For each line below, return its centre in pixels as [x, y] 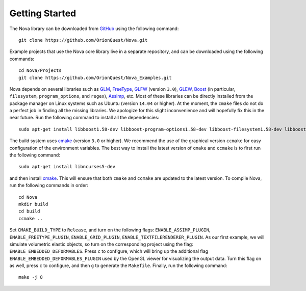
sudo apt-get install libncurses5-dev [67, 167]
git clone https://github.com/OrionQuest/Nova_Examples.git [95, 77]
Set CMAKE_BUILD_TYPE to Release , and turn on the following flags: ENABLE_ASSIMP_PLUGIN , [110, 230]
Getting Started [43, 13]
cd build [29, 211]
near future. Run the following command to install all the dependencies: [84, 118]
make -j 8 [31, 277]
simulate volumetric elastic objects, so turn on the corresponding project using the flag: [101, 244]
